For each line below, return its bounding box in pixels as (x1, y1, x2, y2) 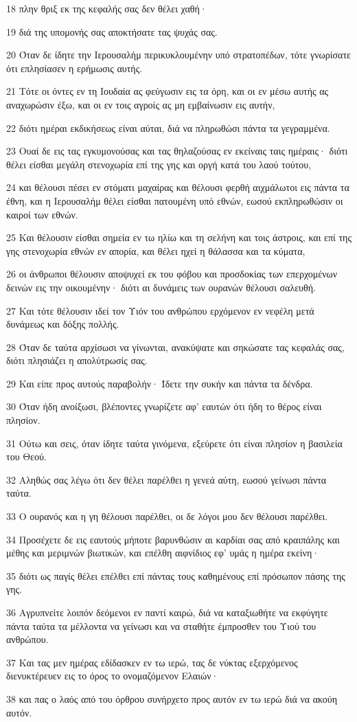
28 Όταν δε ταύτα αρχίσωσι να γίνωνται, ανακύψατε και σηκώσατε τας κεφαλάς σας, (6, 339, 345, 354)
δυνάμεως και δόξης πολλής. (6, 317, 119, 331)
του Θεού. (6, 449, 47, 464)
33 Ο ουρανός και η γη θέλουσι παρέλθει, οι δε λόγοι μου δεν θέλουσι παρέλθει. (6, 509, 328, 523)
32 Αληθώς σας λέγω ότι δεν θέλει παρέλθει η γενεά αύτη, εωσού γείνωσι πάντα (6, 472, 327, 486)
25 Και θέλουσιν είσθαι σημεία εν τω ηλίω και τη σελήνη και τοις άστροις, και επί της (6, 230, 352, 245)
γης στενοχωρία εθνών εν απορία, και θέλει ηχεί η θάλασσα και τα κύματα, (6, 243, 306, 258)
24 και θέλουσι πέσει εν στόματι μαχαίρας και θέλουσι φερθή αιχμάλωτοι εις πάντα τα (6, 180, 349, 194)
